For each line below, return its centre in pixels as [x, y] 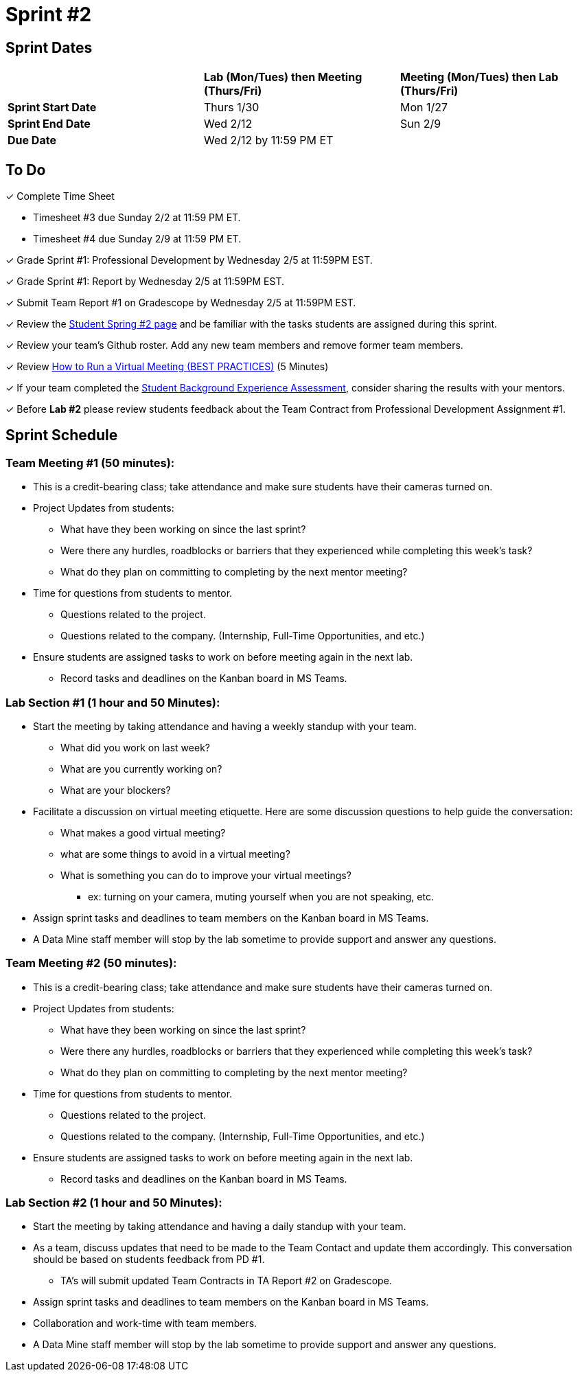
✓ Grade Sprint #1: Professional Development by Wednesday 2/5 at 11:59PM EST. [189, 260]
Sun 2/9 [420, 124]
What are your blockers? [116, 790]
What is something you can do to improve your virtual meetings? [206, 875]
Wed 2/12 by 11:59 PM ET [268, 140]
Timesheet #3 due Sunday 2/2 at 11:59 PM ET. [137, 218]
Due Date [32, 140]
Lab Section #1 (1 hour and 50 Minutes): [113, 702]
